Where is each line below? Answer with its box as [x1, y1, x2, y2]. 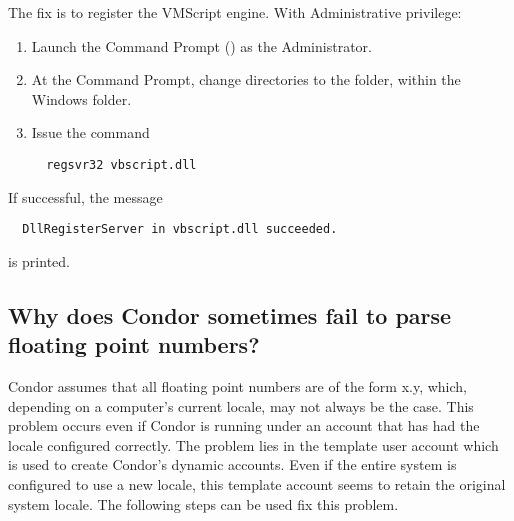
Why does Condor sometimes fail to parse [8, 299, 452, 330]
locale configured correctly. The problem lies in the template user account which [8, 434, 499, 455]
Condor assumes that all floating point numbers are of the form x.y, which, [8, 376, 467, 397]
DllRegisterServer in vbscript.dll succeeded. [22, 222, 338, 237]
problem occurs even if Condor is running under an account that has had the [8, 415, 480, 436]
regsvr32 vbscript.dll [46, 157, 197, 172]
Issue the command [31, 122, 150, 143]
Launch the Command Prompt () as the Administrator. [31, 35, 372, 56]
